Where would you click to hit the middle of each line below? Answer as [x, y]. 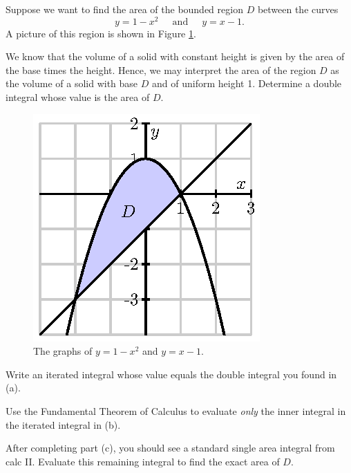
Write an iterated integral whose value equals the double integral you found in [171, 374]
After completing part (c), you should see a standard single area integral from [170, 448]
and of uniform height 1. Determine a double [247, 83]
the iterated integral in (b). [63, 424]
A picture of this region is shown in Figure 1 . [101, 33]
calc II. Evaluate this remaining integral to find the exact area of [143, 461]
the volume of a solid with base [72, 83]
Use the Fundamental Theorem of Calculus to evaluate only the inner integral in [176, 411]
